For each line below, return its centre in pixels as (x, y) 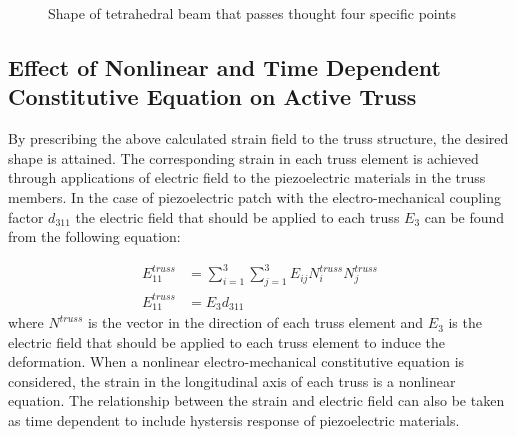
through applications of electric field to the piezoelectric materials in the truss (247, 177)
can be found (464, 216)
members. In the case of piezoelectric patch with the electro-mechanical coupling (254, 196)
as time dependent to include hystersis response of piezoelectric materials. (234, 420)
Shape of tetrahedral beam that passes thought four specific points (252, 13)
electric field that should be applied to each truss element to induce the (227, 341)
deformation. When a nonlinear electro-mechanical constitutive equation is (236, 361)
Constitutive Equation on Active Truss (212, 96)
